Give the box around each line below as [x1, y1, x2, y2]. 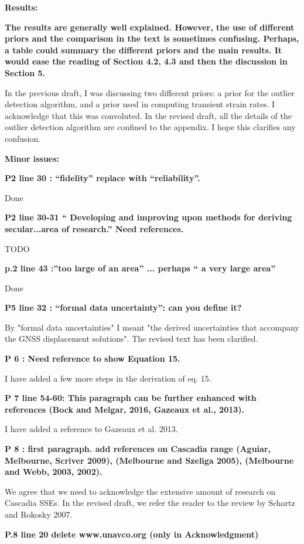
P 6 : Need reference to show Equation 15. [5, 352, 180, 365]
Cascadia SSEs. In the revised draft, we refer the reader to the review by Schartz [5, 497, 295, 509]
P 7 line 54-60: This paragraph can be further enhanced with [5, 392, 257, 404]
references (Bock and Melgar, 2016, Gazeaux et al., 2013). [5, 403, 245, 415]
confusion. [5, 132, 41, 144]
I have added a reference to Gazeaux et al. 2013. [5, 423, 178, 435]
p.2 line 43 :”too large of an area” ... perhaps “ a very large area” [5, 262, 276, 274]
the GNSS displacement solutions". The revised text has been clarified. [5, 332, 258, 345]
